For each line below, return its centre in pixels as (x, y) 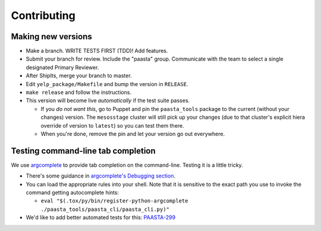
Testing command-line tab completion (83, 151)
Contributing (43, 15)
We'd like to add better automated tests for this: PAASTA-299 (100, 217)
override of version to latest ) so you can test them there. (112, 125)
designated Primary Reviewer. (62, 67)
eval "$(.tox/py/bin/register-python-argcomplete (114, 201)
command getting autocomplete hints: (72, 192)
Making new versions (51, 37)
